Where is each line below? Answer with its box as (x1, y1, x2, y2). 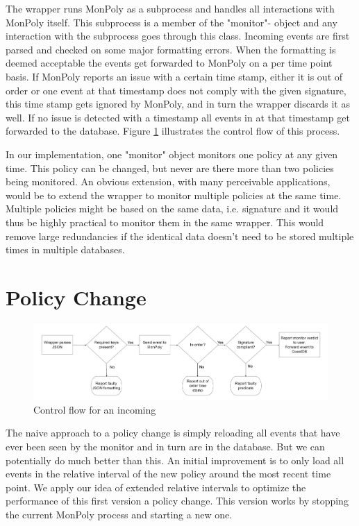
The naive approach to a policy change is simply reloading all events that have (6, 425, 340, 440)
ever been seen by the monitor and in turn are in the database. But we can (6, 439, 325, 453)
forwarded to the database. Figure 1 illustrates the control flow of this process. (6, 124, 340, 138)
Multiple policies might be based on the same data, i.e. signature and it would (6, 201, 339, 216)
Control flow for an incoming (33, 402, 156, 416)
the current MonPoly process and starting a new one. (6, 507, 233, 521)
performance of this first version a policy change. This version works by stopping (6, 493, 349, 508)
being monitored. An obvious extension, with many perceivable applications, (6, 174, 331, 189)
